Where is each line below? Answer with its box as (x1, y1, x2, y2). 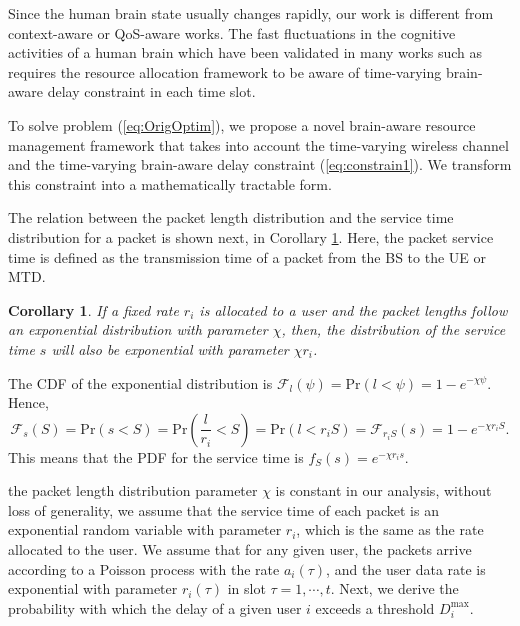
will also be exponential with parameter (51, 338, 289, 359)
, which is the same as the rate (296, 519, 484, 540)
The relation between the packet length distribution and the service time (8, 207, 454, 228)
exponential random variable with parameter (8, 519, 282, 540)
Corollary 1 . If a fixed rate (8, 299, 179, 320)
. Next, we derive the (330, 578, 459, 599)
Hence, (8, 392, 49, 413)
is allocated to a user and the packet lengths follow (199, 299, 508, 320)
